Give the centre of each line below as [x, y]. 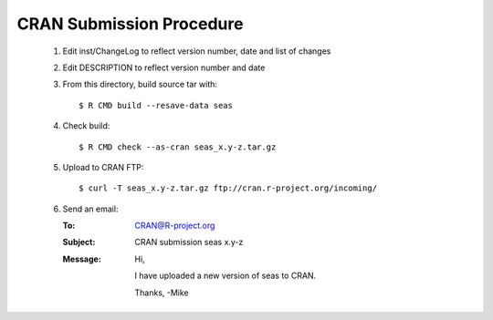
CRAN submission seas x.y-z [189, 243]
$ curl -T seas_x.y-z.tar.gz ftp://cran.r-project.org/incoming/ [228, 188]
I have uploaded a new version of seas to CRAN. [226, 276]
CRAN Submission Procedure [130, 24]
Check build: [86, 126]
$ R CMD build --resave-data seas [156, 105]
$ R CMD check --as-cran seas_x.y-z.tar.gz [178, 147]
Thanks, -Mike [162, 293]
